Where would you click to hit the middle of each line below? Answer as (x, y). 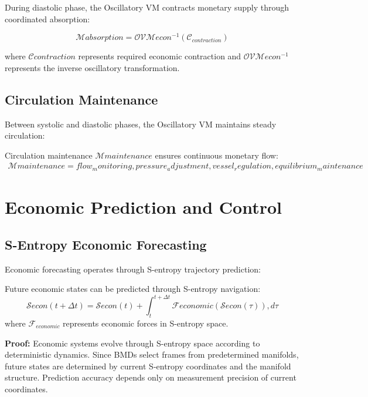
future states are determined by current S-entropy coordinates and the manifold (148, 366)
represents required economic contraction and (160, 56)
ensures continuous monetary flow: (217, 155)
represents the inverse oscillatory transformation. (92, 67)
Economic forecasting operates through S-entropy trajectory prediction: (133, 269)
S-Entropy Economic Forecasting (106, 244)
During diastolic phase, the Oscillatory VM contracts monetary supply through (147, 7)
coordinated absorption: (47, 18)
